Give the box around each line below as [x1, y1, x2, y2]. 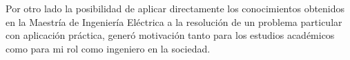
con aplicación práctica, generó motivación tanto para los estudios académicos [6, 28, 335, 42]
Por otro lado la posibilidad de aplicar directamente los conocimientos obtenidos [6, 1, 345, 15]
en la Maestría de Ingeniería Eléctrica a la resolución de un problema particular [6, 14, 342, 29]
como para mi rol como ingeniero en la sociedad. [6, 41, 211, 55]
